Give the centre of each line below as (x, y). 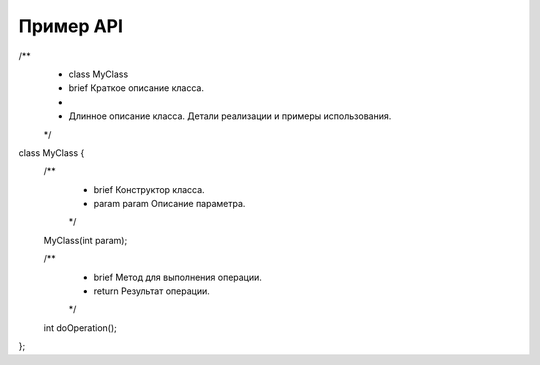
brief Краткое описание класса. (136, 88)
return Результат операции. (151, 291)
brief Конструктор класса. (149, 189)
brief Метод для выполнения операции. (177, 277)
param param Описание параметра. (169, 204)
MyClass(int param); (85, 240)
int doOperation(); (80, 327)
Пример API (71, 26)
